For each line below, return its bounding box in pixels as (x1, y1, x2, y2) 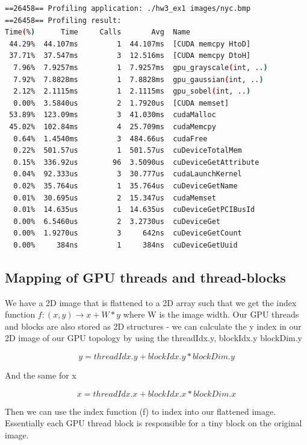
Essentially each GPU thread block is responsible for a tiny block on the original (5, 417, 302, 429)
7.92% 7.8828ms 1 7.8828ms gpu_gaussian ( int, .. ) (13, 75, 264, 84)
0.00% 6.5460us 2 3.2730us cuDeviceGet (13, 217, 220, 226)
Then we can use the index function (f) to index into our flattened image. (5, 405, 276, 417)
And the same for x (5, 369, 76, 382)
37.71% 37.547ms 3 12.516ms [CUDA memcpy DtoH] (9, 51, 251, 60)
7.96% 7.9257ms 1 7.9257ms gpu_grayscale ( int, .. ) (13, 63, 268, 72)
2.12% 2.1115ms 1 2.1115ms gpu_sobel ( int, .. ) (13, 87, 251, 96)
